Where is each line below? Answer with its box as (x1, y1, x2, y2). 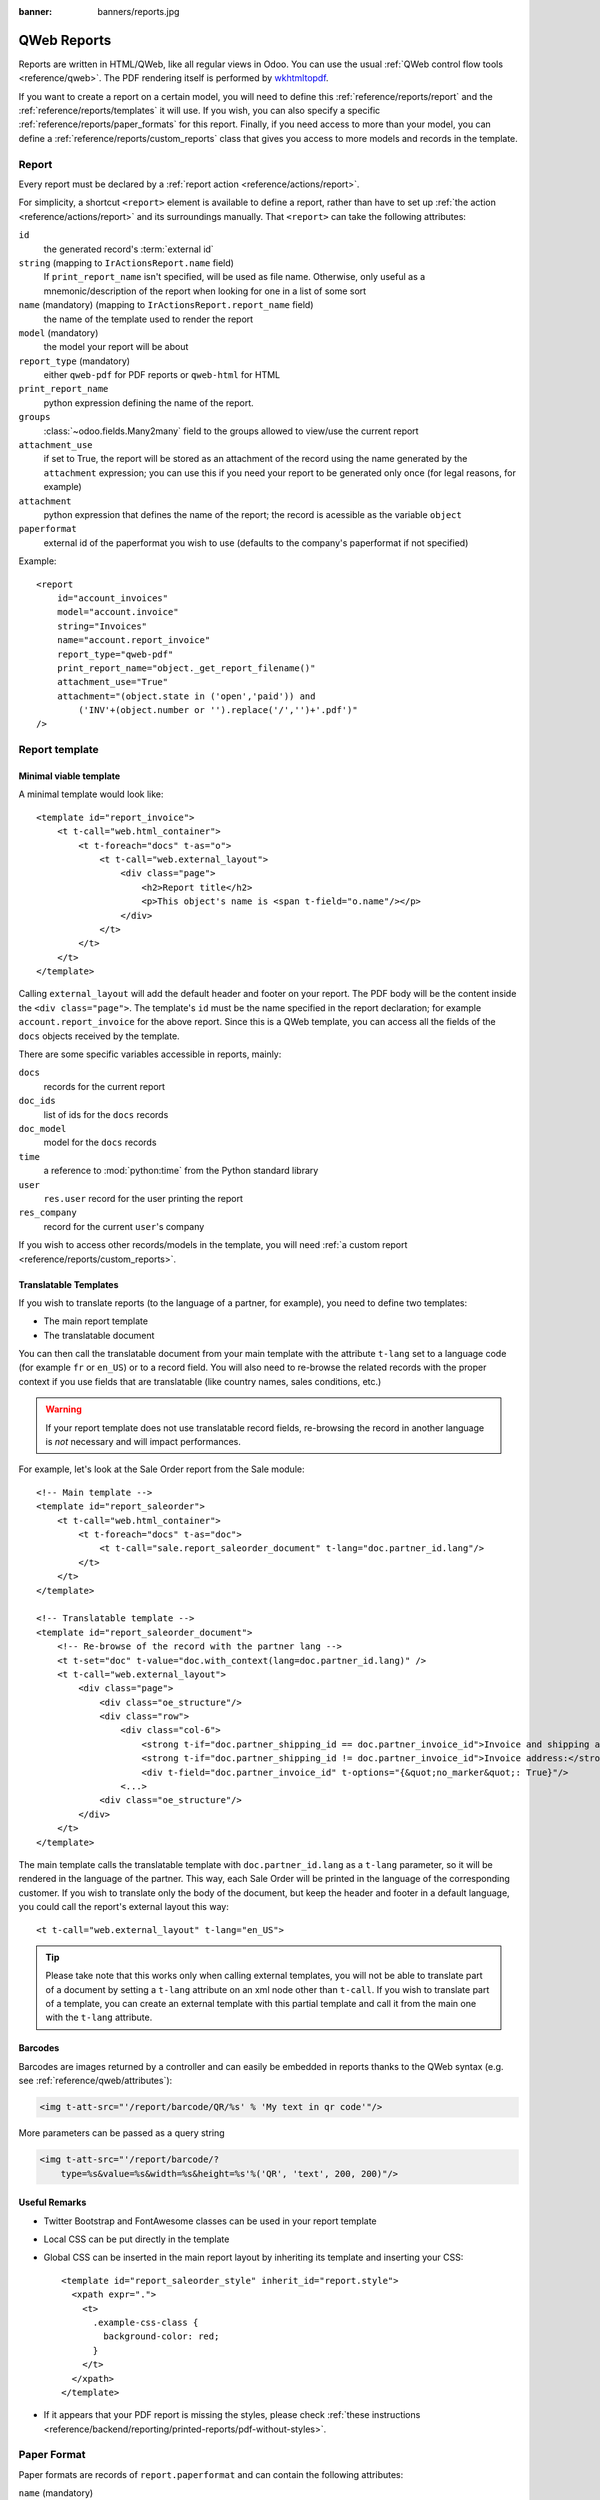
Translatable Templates (18, 1278, 119, 1290)
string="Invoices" (56, 620, 148, 632)
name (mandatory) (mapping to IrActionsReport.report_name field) (18, 299, 314, 311)
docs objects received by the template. (18, 1030, 180, 1042)
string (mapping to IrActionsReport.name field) (18, 256, 235, 269)
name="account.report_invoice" (56, 635, 211, 646)
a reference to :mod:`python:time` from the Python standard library (43, 1165, 319, 1177)
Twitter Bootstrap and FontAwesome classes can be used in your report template (43, 2215, 377, 2227)
